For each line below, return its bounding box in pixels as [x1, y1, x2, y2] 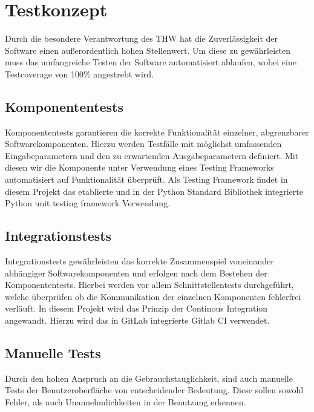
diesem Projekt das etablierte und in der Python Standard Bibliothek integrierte [5, 185, 303, 197]
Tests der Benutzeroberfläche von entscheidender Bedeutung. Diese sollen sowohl [5, 384, 304, 396]
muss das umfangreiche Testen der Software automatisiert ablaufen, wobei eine [5, 56, 296, 68]
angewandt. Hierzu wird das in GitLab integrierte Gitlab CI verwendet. [5, 314, 270, 327]
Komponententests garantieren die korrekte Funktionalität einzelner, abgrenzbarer [5, 125, 309, 138]
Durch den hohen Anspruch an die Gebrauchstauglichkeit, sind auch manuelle [5, 371, 293, 384]
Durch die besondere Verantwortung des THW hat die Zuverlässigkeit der [5, 32, 278, 45]
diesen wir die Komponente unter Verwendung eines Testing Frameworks [5, 161, 274, 174]
